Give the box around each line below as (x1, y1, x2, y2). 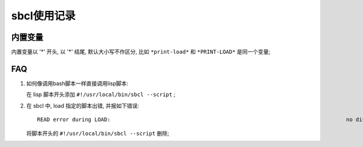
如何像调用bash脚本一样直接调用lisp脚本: (26, 79, 129, 87)
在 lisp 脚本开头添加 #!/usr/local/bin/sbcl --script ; (26, 91, 175, 98)
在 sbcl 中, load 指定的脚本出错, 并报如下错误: (26, 102, 139, 109)
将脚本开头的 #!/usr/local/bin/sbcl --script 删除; (26, 129, 169, 137)
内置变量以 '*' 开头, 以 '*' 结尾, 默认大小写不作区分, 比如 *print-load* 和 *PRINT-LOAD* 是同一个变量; (11, 48, 270, 56)
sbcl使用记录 (11, 9, 76, 22)
